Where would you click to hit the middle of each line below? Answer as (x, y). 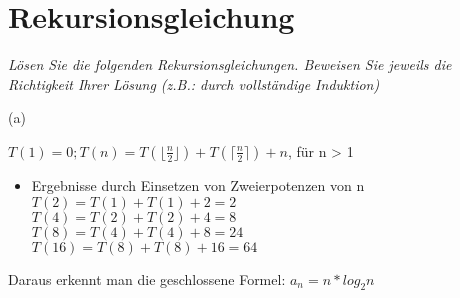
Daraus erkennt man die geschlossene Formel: (147, 278)
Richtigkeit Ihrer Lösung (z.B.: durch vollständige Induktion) (194, 83)
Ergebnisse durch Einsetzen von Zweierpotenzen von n (198, 184)
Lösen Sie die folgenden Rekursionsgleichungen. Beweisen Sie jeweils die (230, 64)
